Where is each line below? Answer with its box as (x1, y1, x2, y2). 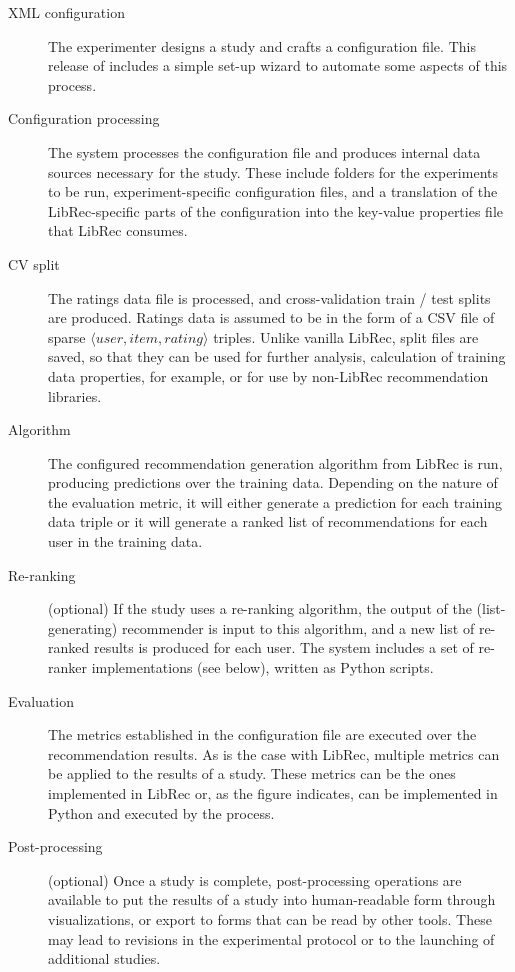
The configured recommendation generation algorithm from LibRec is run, (48, 452, 503, 473)
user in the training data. (48, 531, 203, 552)
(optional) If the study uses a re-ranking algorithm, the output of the (48, 598, 472, 619)
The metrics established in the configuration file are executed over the (48, 724, 477, 745)
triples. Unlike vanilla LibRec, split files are (213, 326, 479, 347)
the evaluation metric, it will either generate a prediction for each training (48, 491, 503, 512)
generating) (48, 617, 118, 638)
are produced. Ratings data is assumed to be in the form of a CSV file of (48, 307, 495, 328)
